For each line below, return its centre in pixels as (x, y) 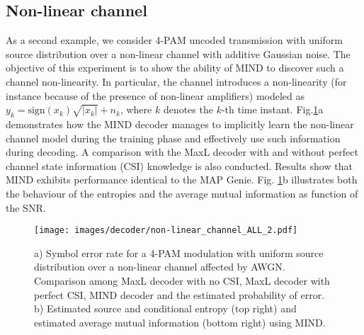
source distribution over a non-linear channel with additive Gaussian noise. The (178, 53)
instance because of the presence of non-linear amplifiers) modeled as (155, 95)
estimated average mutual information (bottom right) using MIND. (180, 322)
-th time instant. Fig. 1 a (272, 109)
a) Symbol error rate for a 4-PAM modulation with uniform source (179, 252)
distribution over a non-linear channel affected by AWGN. (160, 267)
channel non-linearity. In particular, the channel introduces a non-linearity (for (176, 81)
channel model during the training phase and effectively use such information (173, 138)
